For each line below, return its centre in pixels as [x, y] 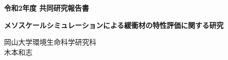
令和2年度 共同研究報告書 [47, 8]
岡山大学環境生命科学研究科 [50, 42]
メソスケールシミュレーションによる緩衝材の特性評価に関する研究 [114, 25]
